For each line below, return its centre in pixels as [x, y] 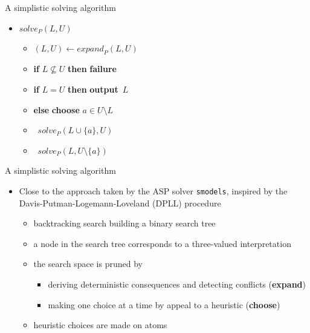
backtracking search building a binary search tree [124, 223]
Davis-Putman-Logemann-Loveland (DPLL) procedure [120, 203]
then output [93, 89]
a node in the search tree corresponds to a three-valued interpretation [162, 243]
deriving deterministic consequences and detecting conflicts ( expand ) [177, 284]
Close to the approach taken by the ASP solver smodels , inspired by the [153, 190]
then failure [92, 69]
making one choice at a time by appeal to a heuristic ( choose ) [164, 304]
